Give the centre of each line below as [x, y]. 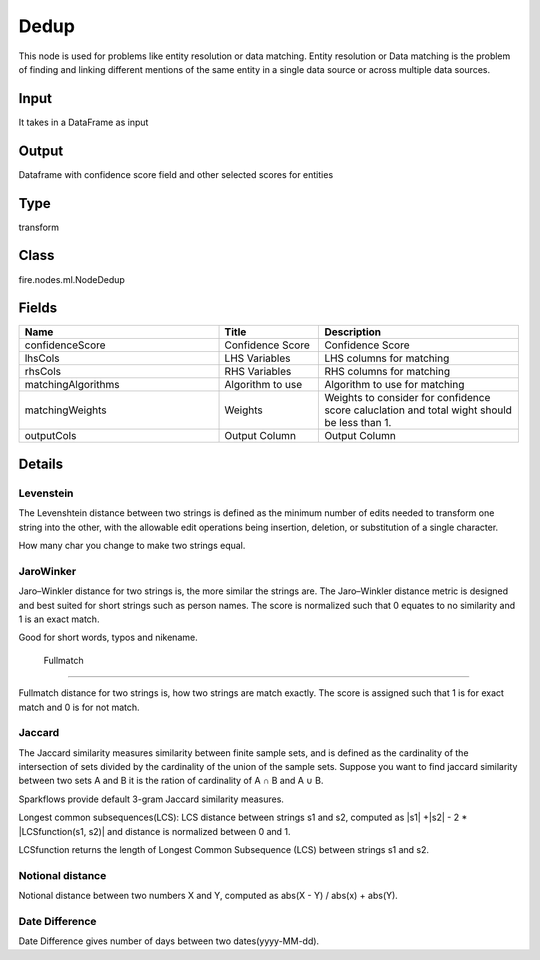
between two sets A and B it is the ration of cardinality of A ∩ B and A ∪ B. [171, 781]
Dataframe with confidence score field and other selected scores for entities [176, 174]
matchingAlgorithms [72, 385]
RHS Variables [258, 372]
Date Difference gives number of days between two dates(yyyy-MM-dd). [169, 941]
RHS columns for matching [387, 372]
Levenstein [46, 493]
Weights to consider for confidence [407, 398]
